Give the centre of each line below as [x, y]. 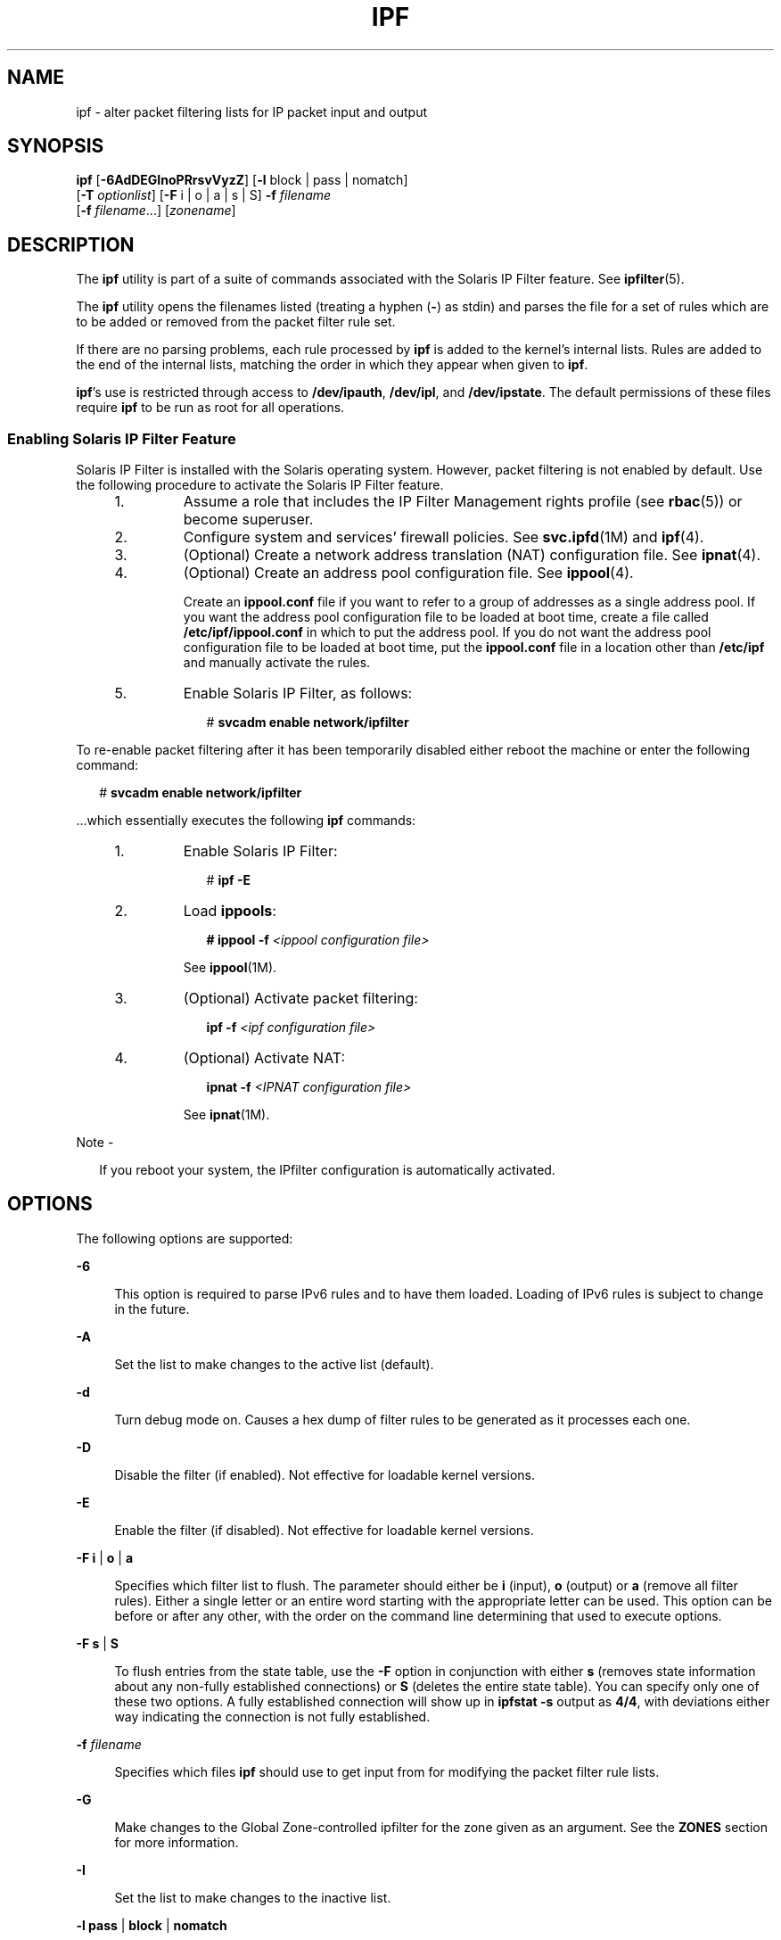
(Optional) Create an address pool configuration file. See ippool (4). [408, 573]
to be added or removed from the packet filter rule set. [236, 322]
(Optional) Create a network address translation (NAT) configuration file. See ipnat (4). [472, 555]
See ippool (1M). [230, 968]
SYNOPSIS [56, 146]
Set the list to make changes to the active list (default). [274, 1364]
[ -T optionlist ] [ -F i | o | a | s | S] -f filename [204, 195]
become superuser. [248, 520]
